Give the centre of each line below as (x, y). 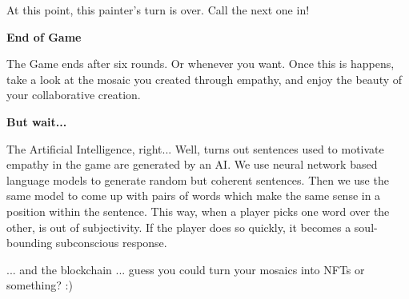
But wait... (37, 121)
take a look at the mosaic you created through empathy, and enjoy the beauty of (204, 79)
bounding (30, 243)
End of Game (44, 36)
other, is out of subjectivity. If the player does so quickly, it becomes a (179, 227)
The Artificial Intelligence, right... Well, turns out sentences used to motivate (195, 148)
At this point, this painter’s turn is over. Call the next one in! (158, 10)
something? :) (40, 285)
